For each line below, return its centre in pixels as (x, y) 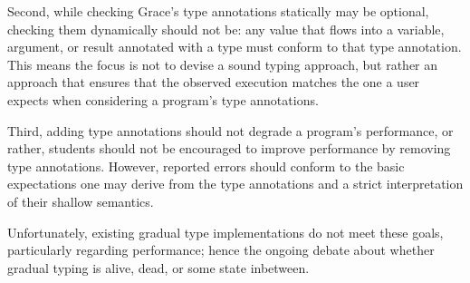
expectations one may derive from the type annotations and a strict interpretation (235, 184)
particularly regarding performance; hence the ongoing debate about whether (221, 250)
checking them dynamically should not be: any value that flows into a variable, (226, 29)
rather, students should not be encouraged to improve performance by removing (229, 148)
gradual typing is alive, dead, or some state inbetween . (158, 267)
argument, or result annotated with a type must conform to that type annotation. (235, 47)
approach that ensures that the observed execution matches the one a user (214, 82)
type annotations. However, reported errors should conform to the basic (206, 166)
